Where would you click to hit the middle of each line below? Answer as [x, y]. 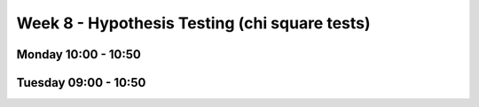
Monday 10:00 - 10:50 [79, 54]
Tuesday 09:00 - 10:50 [81, 83]
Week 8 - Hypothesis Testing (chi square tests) [194, 23]
